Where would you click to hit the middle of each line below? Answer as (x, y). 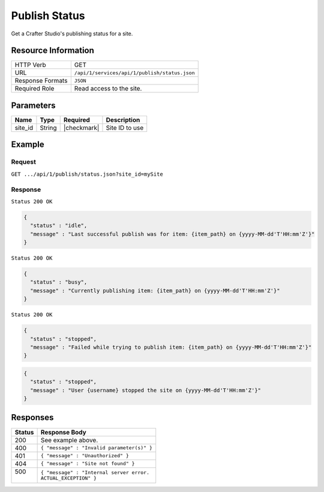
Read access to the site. (108, 89)
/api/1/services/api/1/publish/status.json (134, 73)
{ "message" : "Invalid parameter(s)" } (97, 448)
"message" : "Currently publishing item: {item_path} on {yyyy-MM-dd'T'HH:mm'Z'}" (155, 290)
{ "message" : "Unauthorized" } (85, 456)
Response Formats (41, 81)
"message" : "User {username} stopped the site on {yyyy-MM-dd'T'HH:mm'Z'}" (145, 390)
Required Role (34, 89)
